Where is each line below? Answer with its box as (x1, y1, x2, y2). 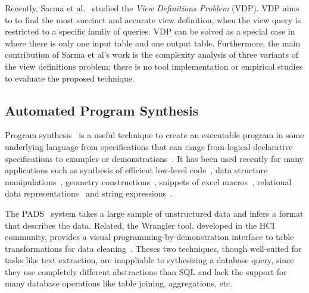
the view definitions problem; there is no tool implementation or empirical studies (5, 60, 303, 72)
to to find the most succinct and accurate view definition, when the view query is (5, 13, 301, 26)
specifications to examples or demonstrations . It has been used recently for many (5, 152, 304, 164)
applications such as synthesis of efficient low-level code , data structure (5, 164, 268, 176)
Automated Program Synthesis (5, 101, 199, 119)
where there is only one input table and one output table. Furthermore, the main (5, 36, 301, 49)
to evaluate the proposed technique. (5, 71, 135, 84)
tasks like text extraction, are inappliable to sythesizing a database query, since (5, 254, 294, 266)
